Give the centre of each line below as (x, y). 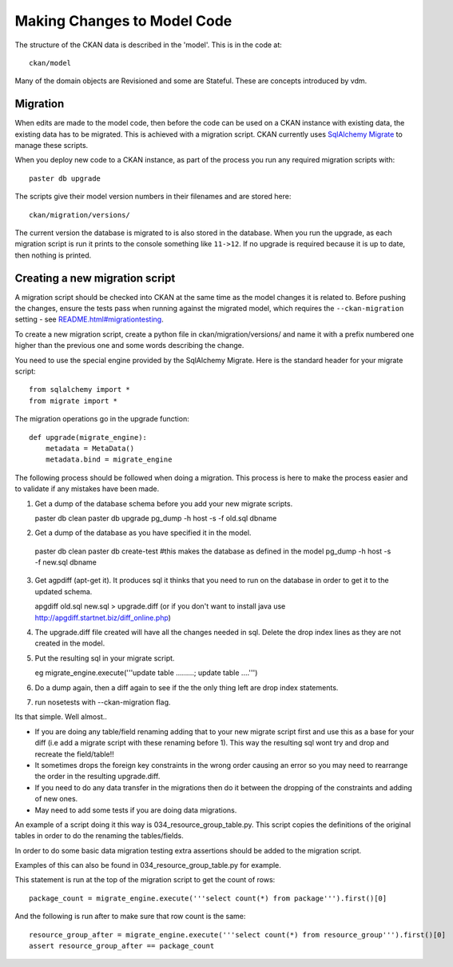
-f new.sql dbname (66, 562)
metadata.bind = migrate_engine (109, 460)
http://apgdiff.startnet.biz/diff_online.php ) (103, 617)
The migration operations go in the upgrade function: (102, 419)
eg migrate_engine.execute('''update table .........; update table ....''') (146, 673)
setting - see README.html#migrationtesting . (89, 319)
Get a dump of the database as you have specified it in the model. (143, 533)
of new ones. (56, 799)
